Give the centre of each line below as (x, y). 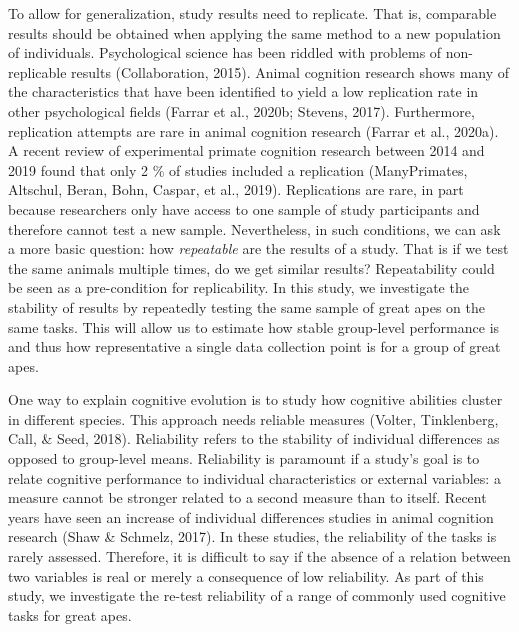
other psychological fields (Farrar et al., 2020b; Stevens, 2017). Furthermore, (241, 110)
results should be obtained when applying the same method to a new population (254, 32)
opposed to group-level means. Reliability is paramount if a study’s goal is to (244, 458)
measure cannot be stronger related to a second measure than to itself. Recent (247, 497)
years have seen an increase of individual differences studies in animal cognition (251, 516)
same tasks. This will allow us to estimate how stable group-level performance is (254, 326)
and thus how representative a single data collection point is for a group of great (254, 346)
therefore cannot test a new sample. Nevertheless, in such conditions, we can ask (254, 228)
